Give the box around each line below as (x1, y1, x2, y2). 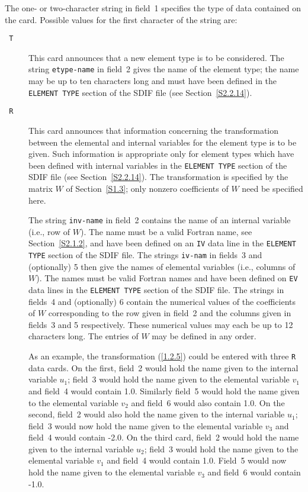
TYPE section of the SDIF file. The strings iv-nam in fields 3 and (28, 249, 262, 261)
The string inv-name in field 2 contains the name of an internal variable (28, 214, 291, 226)
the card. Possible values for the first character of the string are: (5, 13, 238, 25)
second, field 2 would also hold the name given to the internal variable (28, 408, 285, 420)
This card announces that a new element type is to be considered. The (28, 51, 284, 63)
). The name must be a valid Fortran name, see (80, 225, 252, 237)
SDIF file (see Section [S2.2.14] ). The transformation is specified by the (28, 171, 288, 183)
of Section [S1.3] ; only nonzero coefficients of (66, 182, 229, 195)
